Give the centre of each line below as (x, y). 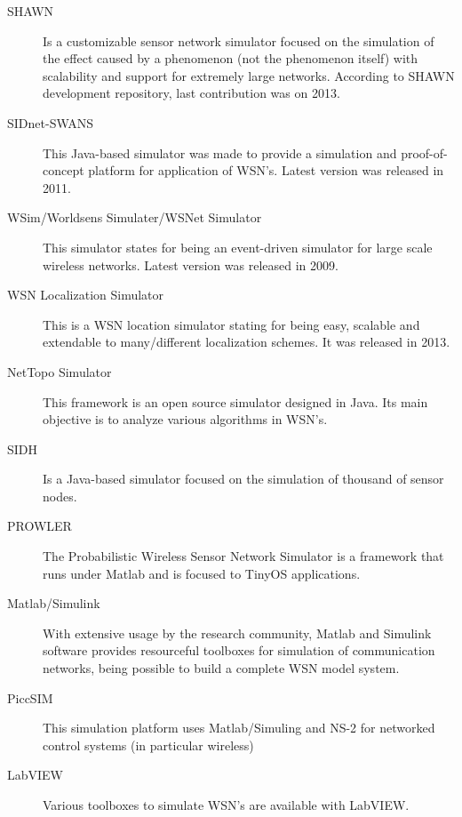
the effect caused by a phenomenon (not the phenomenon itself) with (231, 58)
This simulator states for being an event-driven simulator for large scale (238, 247)
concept (64, 170)
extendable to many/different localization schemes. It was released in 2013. (247, 342)
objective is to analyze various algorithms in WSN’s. (185, 419)
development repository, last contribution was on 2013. (191, 93)
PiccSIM (30, 697)
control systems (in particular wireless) (148, 745)
